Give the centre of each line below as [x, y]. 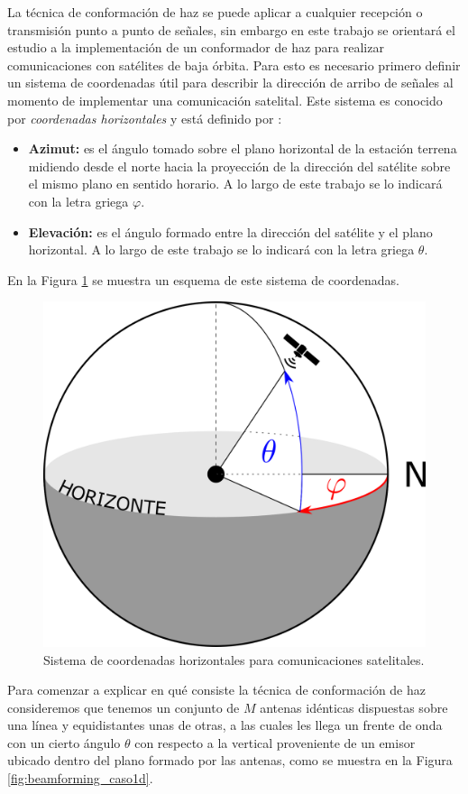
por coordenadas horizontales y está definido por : [145, 118]
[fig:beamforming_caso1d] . [80, 778]
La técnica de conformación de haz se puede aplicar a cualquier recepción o [215, 12]
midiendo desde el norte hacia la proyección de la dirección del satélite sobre [239, 166]
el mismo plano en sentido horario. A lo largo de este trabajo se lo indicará [235, 184]
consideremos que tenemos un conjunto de [124, 707]
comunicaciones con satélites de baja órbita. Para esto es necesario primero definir [234, 65]
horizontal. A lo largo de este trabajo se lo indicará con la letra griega [221, 249]
